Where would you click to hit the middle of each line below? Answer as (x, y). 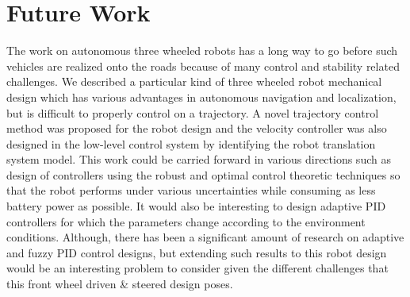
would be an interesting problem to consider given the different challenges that (197, 268)
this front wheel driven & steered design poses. (120, 284)
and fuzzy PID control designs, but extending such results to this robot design (197, 252)
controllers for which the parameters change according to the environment (186, 221)
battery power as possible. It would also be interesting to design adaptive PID (196, 206)
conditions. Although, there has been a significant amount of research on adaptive (205, 237)
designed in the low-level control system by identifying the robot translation (191, 143)
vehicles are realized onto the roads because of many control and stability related (203, 66)
